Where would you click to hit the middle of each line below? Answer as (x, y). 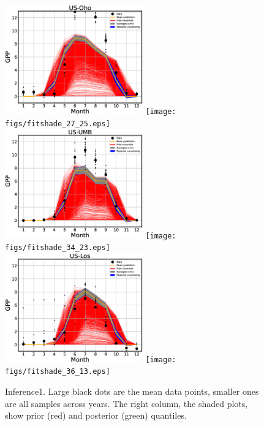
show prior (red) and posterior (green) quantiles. (96, 415)
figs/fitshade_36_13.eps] (58, 372)
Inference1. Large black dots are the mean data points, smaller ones (132, 391)
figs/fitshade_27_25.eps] (58, 124)
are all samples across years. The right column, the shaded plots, (126, 403)
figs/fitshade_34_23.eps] (58, 248)
